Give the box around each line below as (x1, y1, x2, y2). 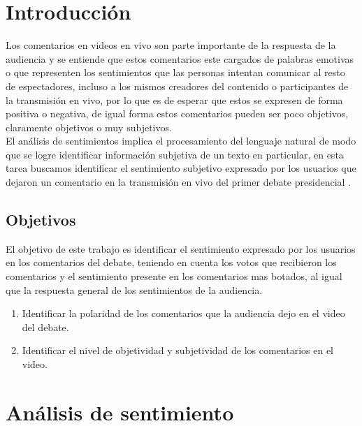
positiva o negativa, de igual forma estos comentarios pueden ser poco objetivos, (6, 106, 349, 121)
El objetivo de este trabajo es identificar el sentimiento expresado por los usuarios (6, 241, 356, 256)
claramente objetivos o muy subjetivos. (6, 119, 172, 134)
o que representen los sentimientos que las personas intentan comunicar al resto (6, 65, 345, 80)
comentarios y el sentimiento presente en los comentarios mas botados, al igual (6, 269, 342, 284)
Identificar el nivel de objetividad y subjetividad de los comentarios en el (22, 343, 334, 358)
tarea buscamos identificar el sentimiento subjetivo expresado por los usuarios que (6, 161, 356, 175)
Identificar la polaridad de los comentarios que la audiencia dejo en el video (22, 306, 345, 321)
